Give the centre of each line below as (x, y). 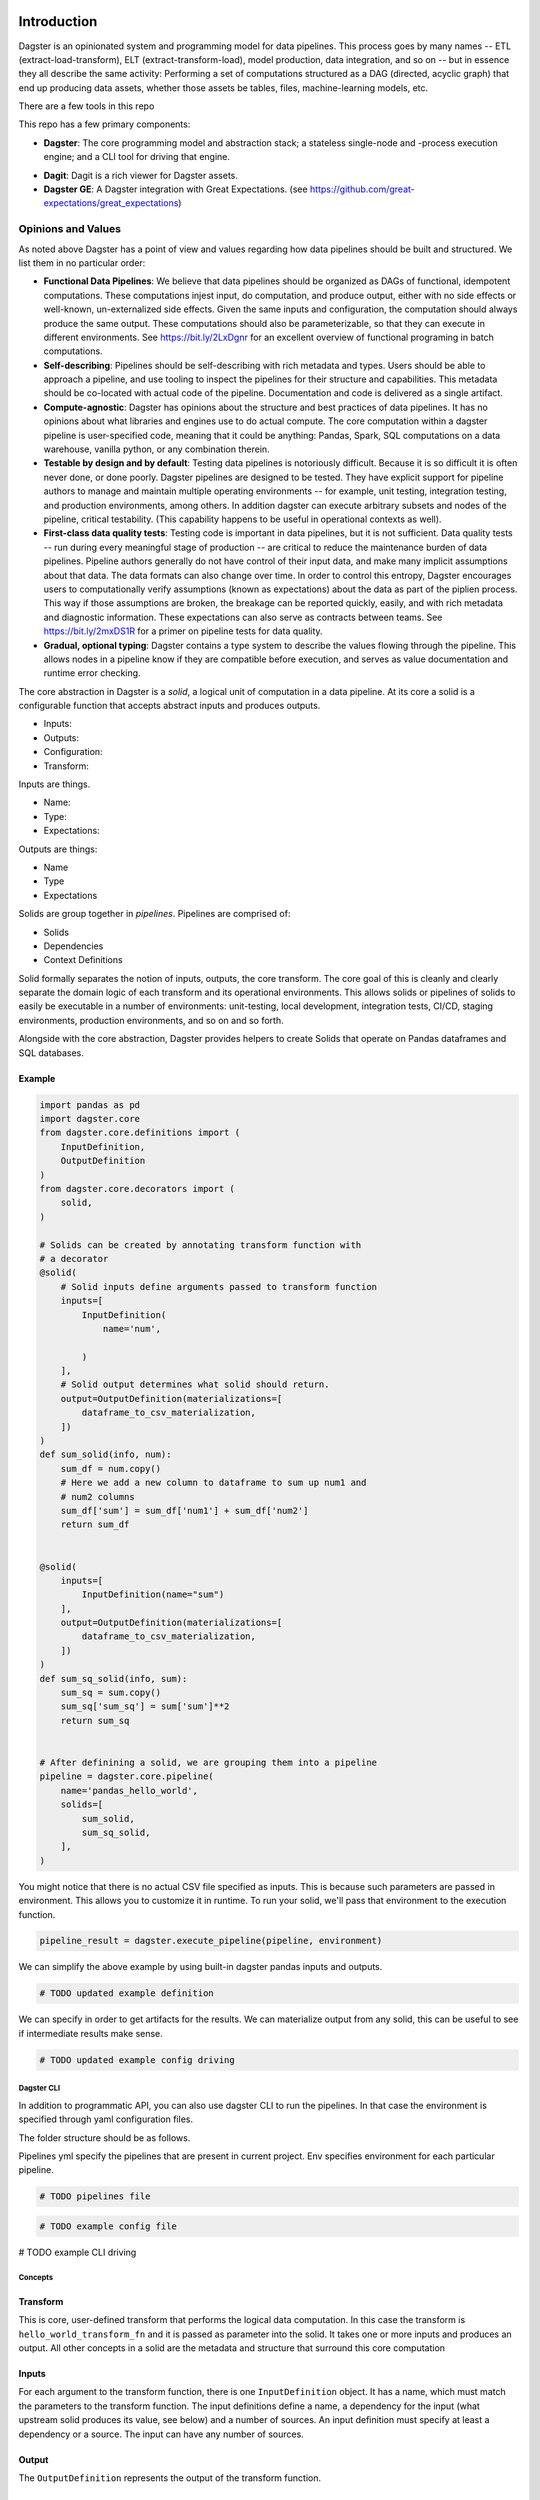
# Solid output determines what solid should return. (195, 1384)
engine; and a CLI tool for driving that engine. (136, 157)
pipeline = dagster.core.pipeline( (126, 1776)
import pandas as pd (89, 1104)
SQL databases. (51, 1052)
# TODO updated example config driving (137, 2059)
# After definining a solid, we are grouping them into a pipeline (208, 1762)
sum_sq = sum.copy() (111, 1693)
